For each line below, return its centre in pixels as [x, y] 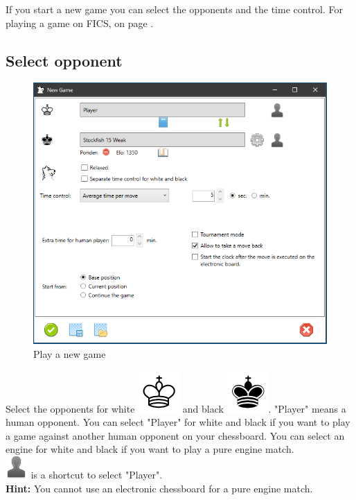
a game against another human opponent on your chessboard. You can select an [175, 435]
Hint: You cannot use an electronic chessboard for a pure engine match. [159, 488]
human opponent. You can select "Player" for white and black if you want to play [178, 422]
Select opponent [64, 60]
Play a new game [70, 354]
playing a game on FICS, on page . [80, 23]
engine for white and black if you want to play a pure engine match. [150, 449]
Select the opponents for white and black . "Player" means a [176, 408]
